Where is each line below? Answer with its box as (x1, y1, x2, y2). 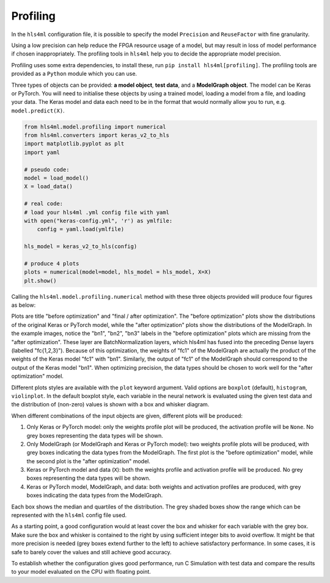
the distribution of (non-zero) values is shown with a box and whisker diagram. (11, 401, 210, 408)
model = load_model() (24, 175, 89, 182)
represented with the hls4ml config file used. (11, 512, 127, 519)
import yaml (24, 148, 61, 156)
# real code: (24, 200, 64, 207)
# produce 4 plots (24, 260, 79, 267)
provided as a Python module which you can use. (11, 70, 137, 78)
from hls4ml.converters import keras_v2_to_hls (24, 132, 169, 139)
